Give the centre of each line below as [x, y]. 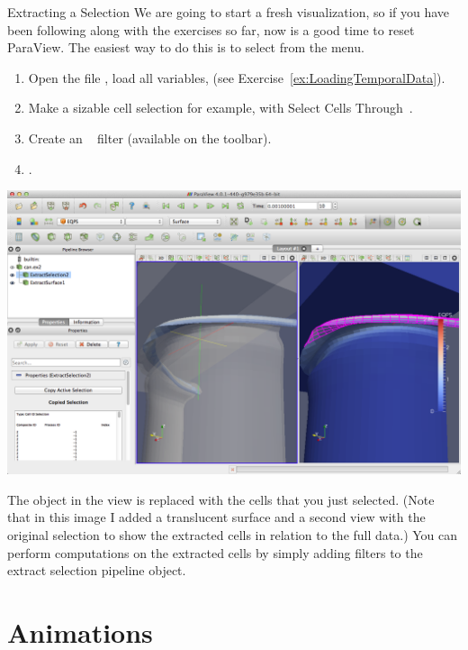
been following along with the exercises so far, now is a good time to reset [211, 29]
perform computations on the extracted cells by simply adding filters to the [215, 552]
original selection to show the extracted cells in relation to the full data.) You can [233, 534]
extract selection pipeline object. [97, 570]
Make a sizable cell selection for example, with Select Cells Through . [220, 108]
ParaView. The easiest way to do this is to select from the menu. [186, 47]
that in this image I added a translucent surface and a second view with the [216, 517]
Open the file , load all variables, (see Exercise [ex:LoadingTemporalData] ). [237, 77]
